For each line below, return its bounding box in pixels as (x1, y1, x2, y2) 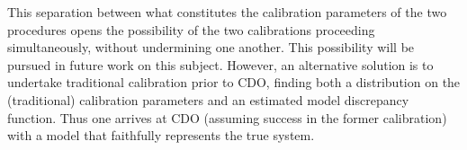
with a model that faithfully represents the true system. (7, 126, 315, 145)
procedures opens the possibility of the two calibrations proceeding (7, 20, 375, 39)
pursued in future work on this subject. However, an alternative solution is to (7, 55, 434, 74)
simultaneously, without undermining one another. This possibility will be (7, 38, 415, 57)
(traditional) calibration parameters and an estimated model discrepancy (7, 90, 409, 109)
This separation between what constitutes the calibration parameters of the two (7, 3, 447, 21)
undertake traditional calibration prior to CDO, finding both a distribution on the (7, 73, 461, 92)
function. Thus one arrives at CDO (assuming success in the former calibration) (7, 108, 447, 127)
